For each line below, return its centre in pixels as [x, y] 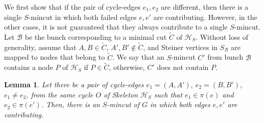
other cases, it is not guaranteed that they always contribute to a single [116, 27]
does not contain [183, 67]
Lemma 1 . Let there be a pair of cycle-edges [74, 84]
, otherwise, [127, 67]
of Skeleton [121, 94]
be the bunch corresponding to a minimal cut [96, 37]
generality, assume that [40, 47]
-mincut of [123, 104]
